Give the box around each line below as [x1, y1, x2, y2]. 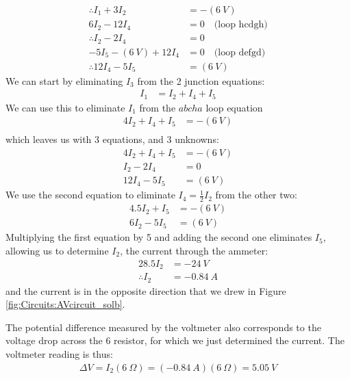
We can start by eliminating [5, 73, 123, 88]
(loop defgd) [214, 47, 266, 57]
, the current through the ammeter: [120, 243, 268, 257]
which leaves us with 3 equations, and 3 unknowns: [5, 132, 219, 146]
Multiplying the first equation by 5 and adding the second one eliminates [5, 230, 312, 244]
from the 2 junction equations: [137, 73, 265, 88]
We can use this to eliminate [5, 100, 125, 114]
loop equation [205, 100, 263, 114]
